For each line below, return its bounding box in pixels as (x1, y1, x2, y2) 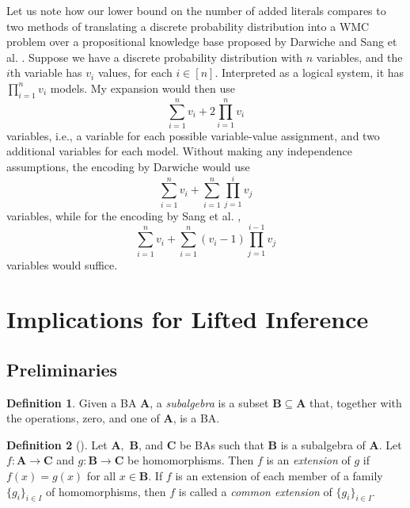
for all (86, 468, 116, 484)
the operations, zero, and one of (6, 410, 160, 426)
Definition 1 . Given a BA (6, 394, 137, 411)
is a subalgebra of (280, 436, 366, 453)
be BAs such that (180, 436, 264, 453)
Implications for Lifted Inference (6, 303, 369, 335)
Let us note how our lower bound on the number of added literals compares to (6, 2, 386, 18)
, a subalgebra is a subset (150, 394, 269, 411)
